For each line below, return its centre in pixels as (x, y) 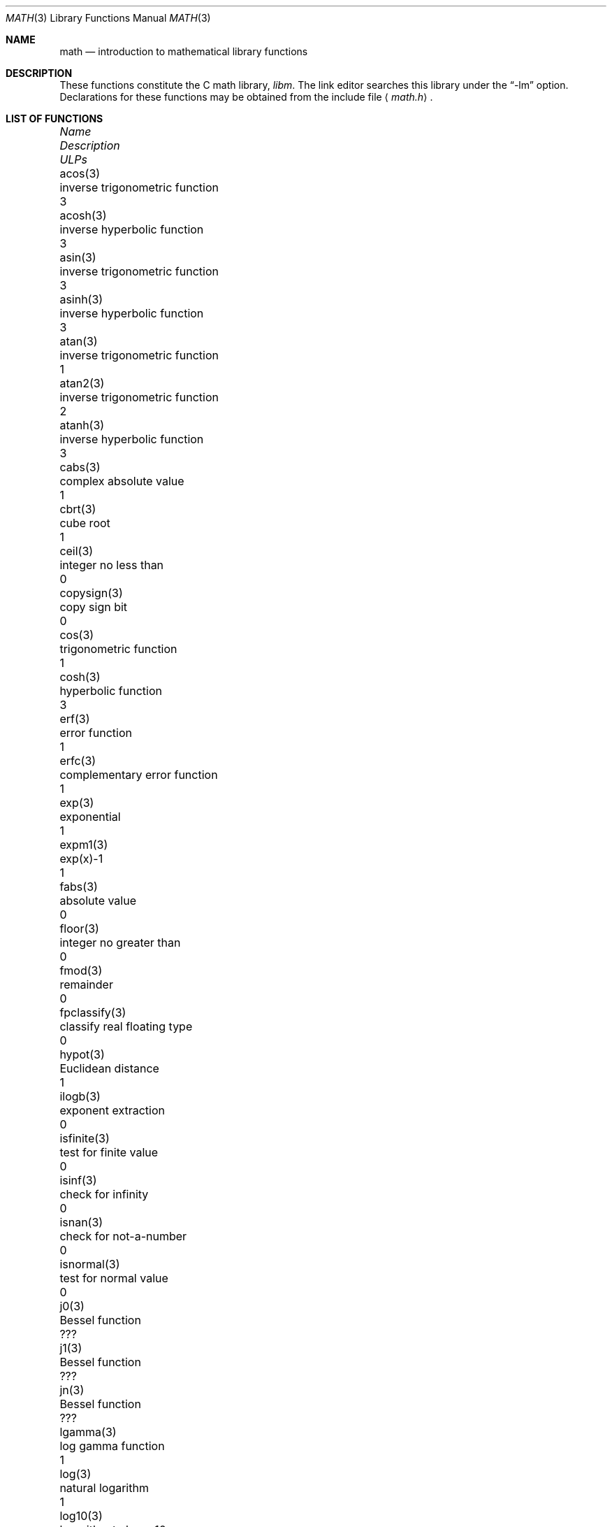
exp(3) (77, 803)
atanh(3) (82, 425)
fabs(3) (79, 887)
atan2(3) (82, 383)
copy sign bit (94, 607)
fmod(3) (81, 970)
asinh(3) (81, 299)
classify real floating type (126, 1026)
